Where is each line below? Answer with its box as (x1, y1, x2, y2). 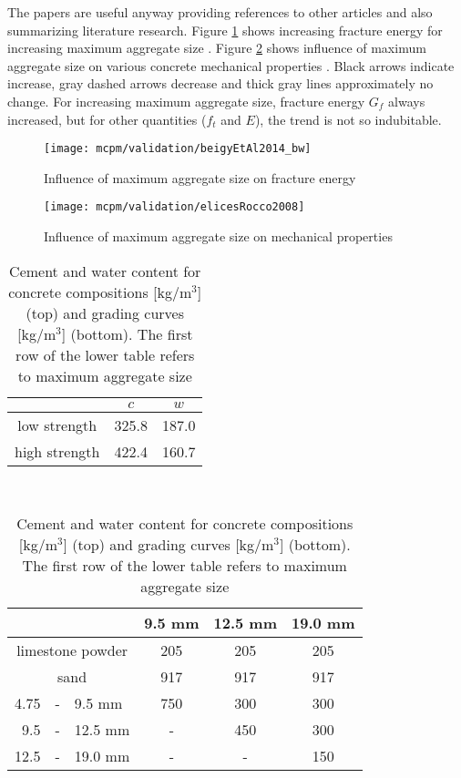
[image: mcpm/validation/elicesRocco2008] (44, 200, 305, 214)
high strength (15, 440, 100, 462)
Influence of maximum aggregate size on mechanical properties (44, 227, 393, 246)
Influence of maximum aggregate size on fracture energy (44, 168, 356, 187)
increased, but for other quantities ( (7, 109, 207, 128)
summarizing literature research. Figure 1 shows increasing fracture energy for (7, 20, 443, 39)
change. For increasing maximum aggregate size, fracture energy (7, 91, 365, 110)
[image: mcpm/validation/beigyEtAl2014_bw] (44, 142, 312, 156)
